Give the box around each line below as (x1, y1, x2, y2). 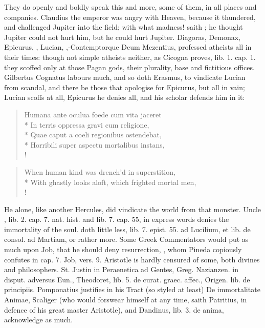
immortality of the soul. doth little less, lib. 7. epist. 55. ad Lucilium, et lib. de (4, 223, 251, 234)
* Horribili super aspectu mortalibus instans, (24, 139, 165, 150)
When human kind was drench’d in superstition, (24, 166, 175, 177)
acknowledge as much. (4, 314, 73, 325)
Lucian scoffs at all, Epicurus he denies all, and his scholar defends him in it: (4, 92, 245, 102)
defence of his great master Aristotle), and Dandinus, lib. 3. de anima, (4, 304, 224, 315)
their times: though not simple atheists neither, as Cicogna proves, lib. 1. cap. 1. (4, 51, 256, 62)
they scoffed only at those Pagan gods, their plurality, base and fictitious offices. (4, 61, 255, 72)
